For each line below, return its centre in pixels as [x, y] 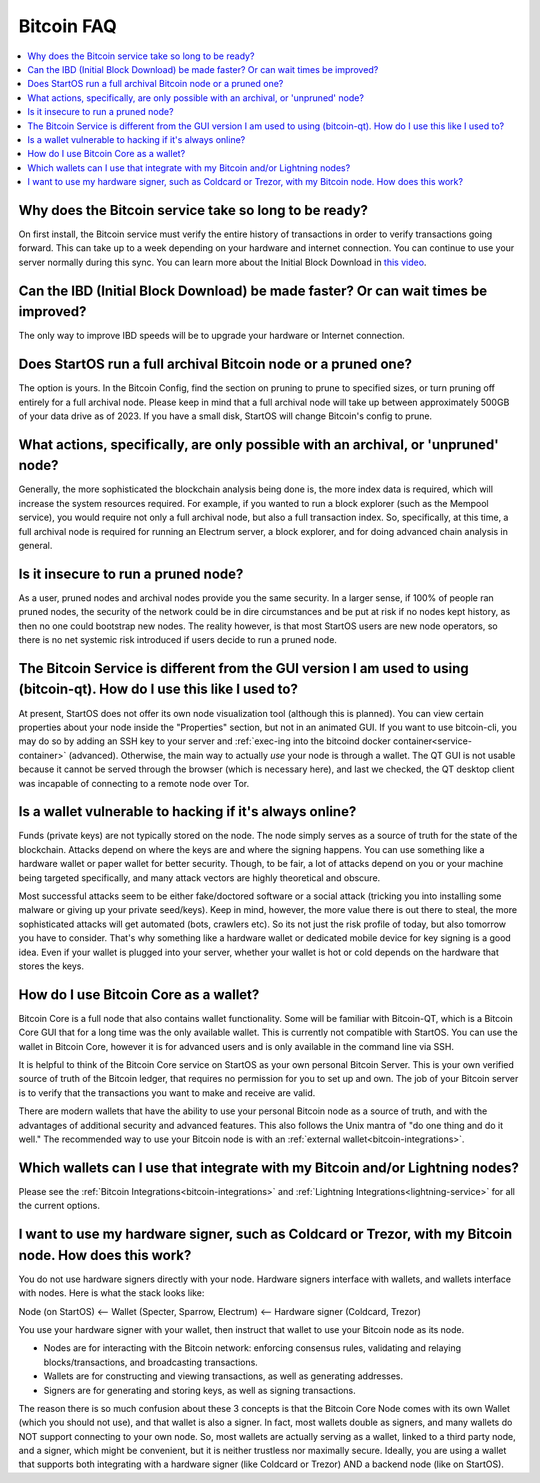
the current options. [59, 1206]
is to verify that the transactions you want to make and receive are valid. [167, 1092]
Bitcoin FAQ [67, 26]
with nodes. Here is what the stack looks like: [111, 1293]
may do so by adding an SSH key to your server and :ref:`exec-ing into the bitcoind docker [205, 741]
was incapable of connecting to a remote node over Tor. [134, 783]
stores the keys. [51, 966]
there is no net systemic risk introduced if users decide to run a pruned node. [177, 640]
